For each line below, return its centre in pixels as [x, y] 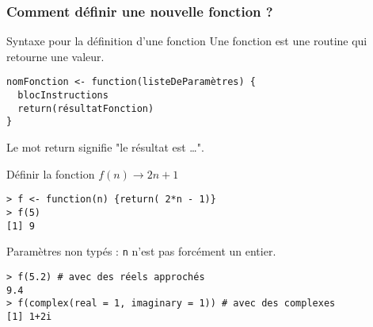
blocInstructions [63, 96]
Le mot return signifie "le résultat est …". [105, 147]
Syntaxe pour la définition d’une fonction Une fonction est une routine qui [187, 41]
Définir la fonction [51, 173]
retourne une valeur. [55, 56]
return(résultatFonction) [86, 108]
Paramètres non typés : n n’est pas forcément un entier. [141, 251]
